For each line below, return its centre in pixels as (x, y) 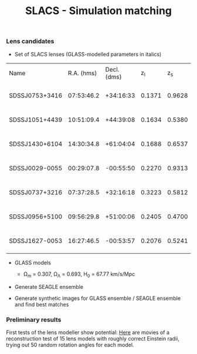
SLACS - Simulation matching (98, 11)
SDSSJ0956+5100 (36, 217)
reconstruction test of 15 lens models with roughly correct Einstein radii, (93, 339)
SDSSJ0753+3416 (36, 96)
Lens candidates (30, 41)
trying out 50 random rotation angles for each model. (70, 345)
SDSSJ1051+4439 (36, 120)
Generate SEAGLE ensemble (49, 287)
